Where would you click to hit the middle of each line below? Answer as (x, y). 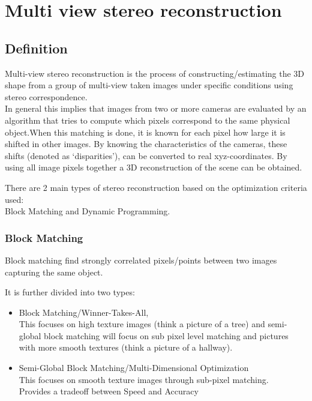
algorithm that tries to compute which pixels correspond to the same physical (148, 120)
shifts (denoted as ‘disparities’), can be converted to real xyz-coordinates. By (146, 155)
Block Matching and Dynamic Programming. (88, 211)
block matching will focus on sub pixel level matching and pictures (166, 335)
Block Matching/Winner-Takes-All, (84, 312)
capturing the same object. (54, 272)
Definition (36, 48)
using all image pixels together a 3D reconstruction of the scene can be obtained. (154, 167)
